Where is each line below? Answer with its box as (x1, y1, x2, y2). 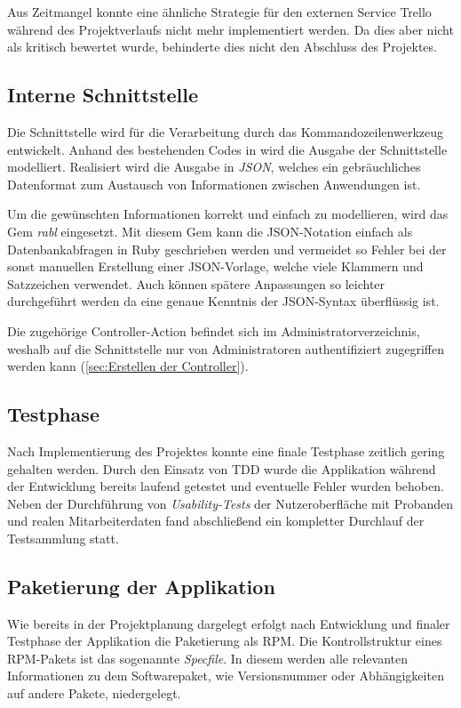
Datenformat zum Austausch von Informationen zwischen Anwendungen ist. (7, 174, 421, 193)
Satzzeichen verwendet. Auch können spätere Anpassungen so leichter (7, 274, 385, 293)
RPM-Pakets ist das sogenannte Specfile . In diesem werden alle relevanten (7, 648, 408, 667)
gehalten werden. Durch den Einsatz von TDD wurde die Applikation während (7, 459, 436, 478)
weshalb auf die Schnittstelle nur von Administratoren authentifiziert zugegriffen (7, 339, 445, 358)
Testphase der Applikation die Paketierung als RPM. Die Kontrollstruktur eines (7, 632, 442, 650)
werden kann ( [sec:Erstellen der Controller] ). (7, 357, 249, 375)
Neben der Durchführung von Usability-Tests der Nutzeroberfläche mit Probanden (7, 494, 454, 512)
